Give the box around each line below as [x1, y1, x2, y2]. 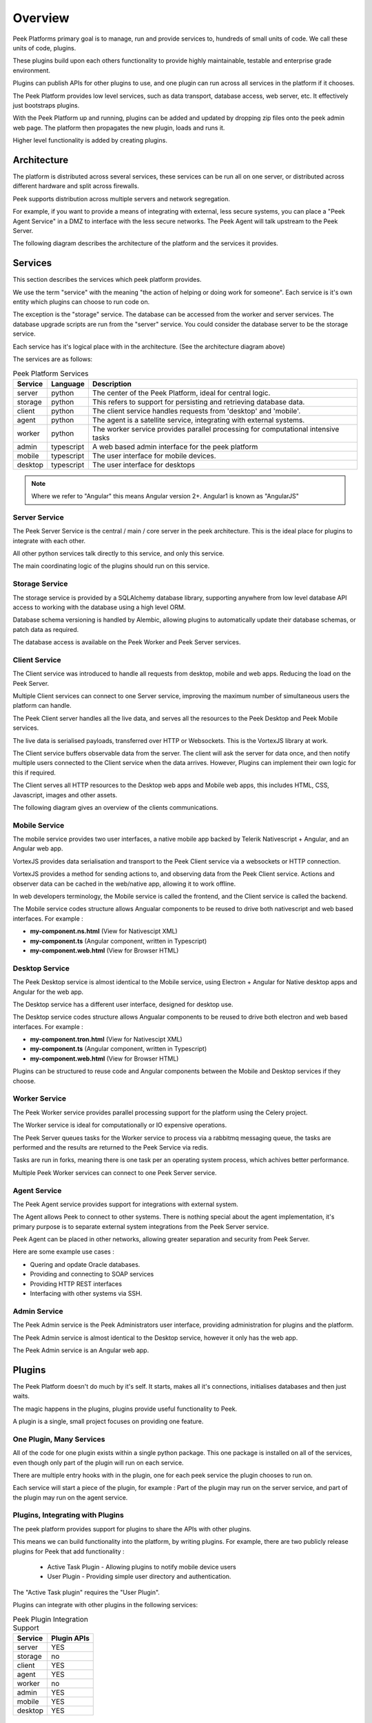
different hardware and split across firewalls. [12, 182, 139, 190]
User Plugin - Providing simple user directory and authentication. [47, 1572, 231, 1581]
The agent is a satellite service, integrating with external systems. [92, 415, 305, 425]
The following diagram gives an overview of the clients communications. [12, 803, 218, 811]
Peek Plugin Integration [12, 1614, 89, 1624]
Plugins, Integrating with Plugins [12, 1510, 124, 1520]
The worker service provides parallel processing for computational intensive [92, 424, 340, 434]
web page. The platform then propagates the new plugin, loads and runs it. [12, 123, 225, 132]
